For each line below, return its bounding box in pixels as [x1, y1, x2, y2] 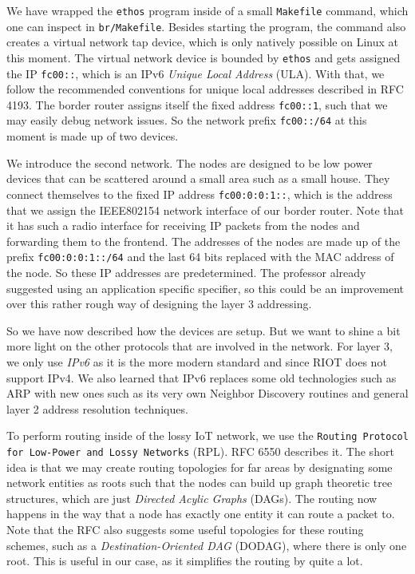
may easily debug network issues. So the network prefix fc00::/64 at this [6, 112, 367, 129]
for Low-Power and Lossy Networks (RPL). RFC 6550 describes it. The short [6, 443, 394, 459]
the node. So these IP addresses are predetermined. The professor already [6, 264, 366, 280]
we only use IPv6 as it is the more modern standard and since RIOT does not [6, 353, 387, 370]
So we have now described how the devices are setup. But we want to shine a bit [6, 322, 401, 338]
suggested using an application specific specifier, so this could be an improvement [6, 279, 404, 296]
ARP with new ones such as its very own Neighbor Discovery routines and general [6, 385, 409, 402]
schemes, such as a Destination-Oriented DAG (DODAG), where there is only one [6, 536, 407, 553]
